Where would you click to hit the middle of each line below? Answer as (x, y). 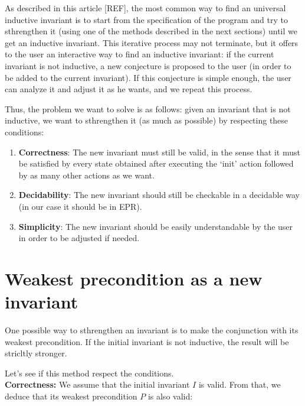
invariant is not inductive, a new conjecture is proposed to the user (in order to (148, 65)
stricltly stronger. (36, 353)
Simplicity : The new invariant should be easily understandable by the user (156, 226)
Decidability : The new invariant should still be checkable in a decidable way (159, 195)
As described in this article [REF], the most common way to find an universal (145, 8)
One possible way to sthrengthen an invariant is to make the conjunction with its (152, 330)
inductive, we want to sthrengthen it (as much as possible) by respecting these (147, 120)
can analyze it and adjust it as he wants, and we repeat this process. (129, 89)
